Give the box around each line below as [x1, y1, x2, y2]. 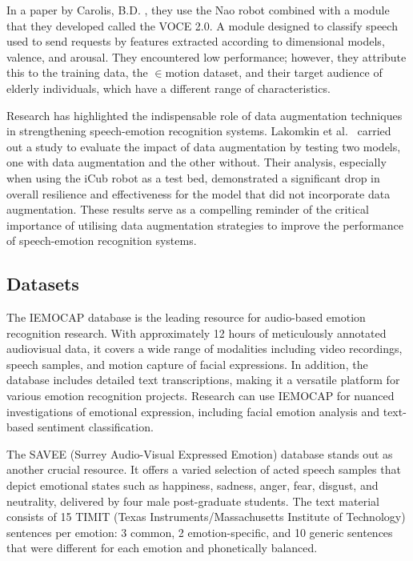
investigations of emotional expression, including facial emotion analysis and [6, 403, 380, 419]
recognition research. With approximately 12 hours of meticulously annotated [6, 324, 387, 341]
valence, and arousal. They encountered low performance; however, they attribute [6, 48, 407, 65]
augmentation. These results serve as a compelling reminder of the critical [6, 201, 369, 218]
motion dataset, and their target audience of [165, 64, 383, 81]
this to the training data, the [6, 64, 148, 81]
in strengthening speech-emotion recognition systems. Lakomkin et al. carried [6, 122, 391, 139]
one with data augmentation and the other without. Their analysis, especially [6, 154, 387, 170]
